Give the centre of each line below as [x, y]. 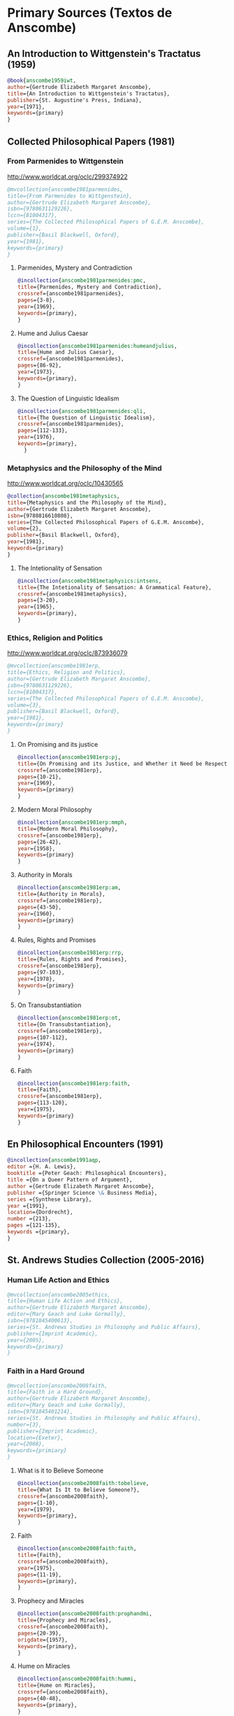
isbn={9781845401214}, [40, 1412]
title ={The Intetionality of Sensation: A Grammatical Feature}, [114, 587]
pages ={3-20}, [38, 600]
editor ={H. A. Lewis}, [42, 1167]
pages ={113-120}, [43, 1103]
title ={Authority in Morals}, [61, 894]
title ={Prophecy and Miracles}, [64, 1620]
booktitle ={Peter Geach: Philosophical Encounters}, [87, 1174]
